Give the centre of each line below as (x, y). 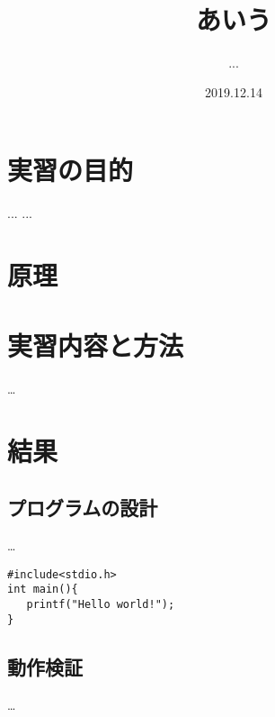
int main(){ (43, 590)
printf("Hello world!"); (101, 605)
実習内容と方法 (96, 345)
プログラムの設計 (83, 508)
